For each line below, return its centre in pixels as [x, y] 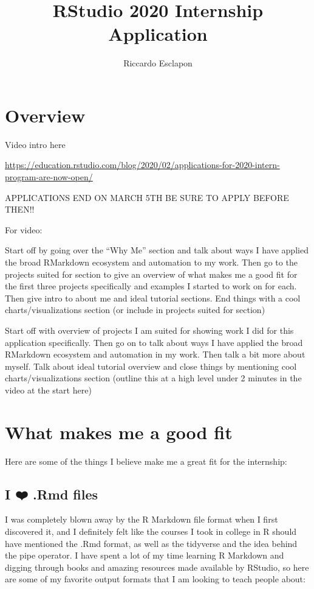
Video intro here [35, 144]
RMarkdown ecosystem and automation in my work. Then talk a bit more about [155, 354]
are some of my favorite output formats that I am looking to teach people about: [155, 579]
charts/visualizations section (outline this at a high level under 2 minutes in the [153, 378]
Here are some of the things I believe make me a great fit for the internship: [146, 461]
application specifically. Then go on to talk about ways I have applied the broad [154, 342]
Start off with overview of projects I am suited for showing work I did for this [149, 330]
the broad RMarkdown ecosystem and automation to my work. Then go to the [151, 262]
